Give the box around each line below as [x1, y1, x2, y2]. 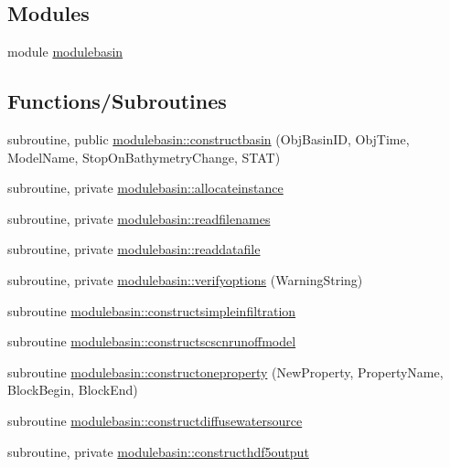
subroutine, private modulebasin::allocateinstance [7, 178, 284, 197]
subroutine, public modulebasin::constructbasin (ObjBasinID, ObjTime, [7, 130, 410, 148]
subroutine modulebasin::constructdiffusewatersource [7, 410, 303, 430]
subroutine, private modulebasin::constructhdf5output [7, 441, 309, 461]
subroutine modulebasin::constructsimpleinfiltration [7, 301, 296, 320]
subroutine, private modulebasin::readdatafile [7, 239, 261, 259]
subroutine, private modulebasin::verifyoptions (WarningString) [7, 270, 363, 289]
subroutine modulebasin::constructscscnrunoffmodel [7, 332, 296, 351]
